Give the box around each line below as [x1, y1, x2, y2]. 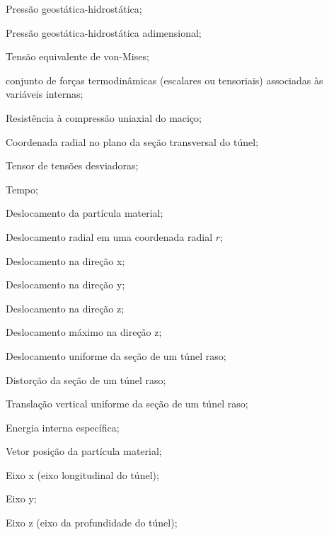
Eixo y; [6, 491, 37, 506]
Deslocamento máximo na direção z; [6, 325, 162, 339]
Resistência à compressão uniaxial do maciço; [6, 110, 202, 125]
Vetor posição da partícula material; [6, 444, 162, 458]
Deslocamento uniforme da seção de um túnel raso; [6, 348, 226, 363]
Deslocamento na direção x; [6, 253, 125, 268]
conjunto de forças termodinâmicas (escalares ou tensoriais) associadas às [6, 72, 323, 87]
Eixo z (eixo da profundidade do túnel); [6, 515, 178, 530]
